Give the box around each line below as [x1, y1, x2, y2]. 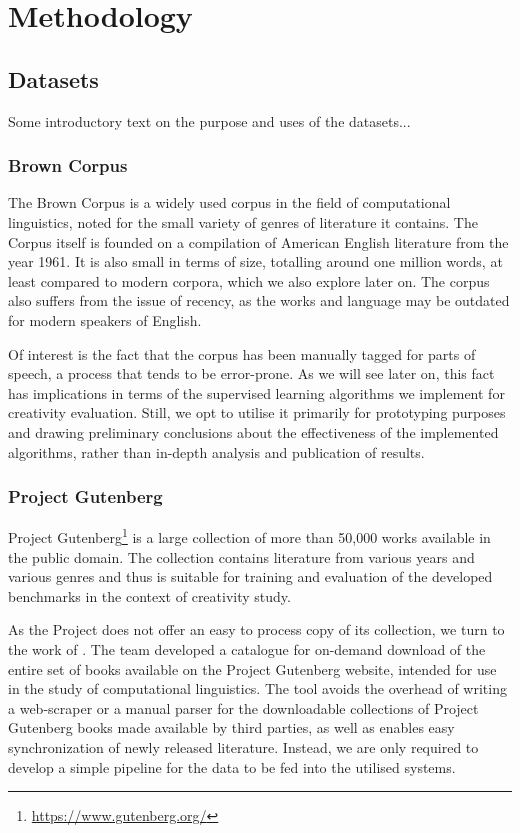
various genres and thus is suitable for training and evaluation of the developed [8, 566, 493, 587]
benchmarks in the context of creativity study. [8, 585, 291, 606]
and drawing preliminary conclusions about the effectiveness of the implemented [8, 421, 499, 442]
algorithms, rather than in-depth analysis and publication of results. [8, 441, 425, 462]
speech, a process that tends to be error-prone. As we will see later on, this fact [8, 363, 495, 384]
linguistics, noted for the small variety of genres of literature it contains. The [8, 211, 478, 232]
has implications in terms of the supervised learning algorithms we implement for [8, 382, 505, 403]
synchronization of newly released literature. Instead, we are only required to [8, 736, 479, 757]
